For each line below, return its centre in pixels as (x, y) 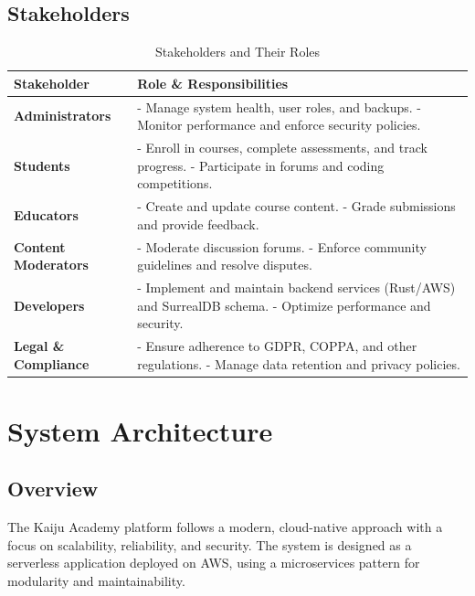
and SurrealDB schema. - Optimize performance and (284, 305)
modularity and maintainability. (96, 581)
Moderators (51, 265)
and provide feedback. (198, 223)
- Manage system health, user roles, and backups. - (279, 106)
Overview (53, 489)
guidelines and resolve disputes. (225, 265)
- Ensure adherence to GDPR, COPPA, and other (277, 346)
